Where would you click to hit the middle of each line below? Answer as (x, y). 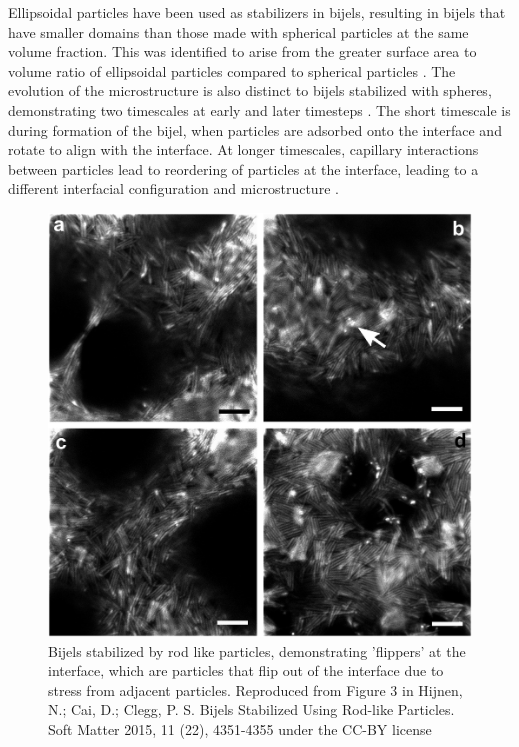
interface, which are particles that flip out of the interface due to (246, 670)
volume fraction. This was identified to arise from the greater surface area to (242, 51)
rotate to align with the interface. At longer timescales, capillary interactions (243, 149)
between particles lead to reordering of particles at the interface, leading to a (243, 168)
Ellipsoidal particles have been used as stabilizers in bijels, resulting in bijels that (257, 12)
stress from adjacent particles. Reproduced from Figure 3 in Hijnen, (255, 689)
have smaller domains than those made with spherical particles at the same (238, 31)
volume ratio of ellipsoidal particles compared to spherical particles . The (232, 70)
